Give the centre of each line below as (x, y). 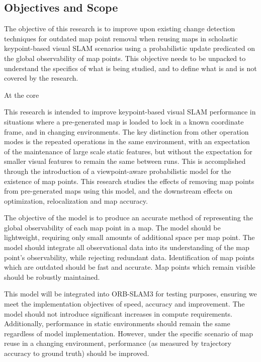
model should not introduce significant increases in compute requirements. (118, 313)
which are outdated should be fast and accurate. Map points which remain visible (130, 267)
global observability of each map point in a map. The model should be (112, 227)
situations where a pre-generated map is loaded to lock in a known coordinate (124, 121)
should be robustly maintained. (52, 277)
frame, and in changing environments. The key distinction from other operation (126, 131)
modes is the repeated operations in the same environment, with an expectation (127, 141)
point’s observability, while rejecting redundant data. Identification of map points (129, 257)
